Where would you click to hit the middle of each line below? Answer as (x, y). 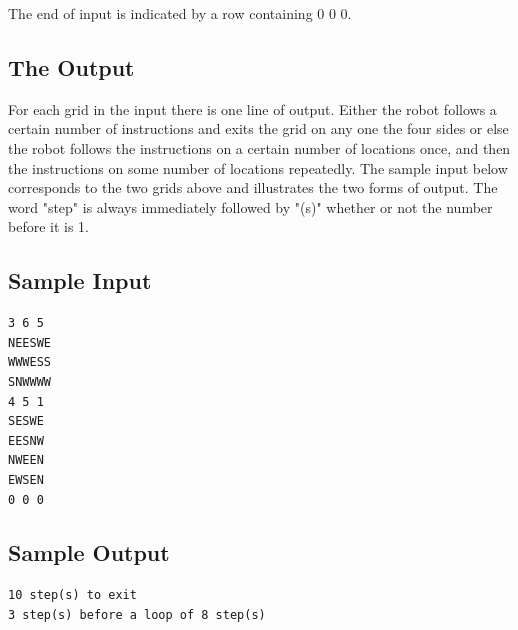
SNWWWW (29, 381)
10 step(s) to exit (72, 595)
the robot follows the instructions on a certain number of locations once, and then (259, 147)
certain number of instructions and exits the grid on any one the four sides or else (258, 128)
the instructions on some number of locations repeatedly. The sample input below (258, 167)
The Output (71, 66)
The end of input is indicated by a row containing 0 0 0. (180, 13)
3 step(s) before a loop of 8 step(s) (137, 614)
